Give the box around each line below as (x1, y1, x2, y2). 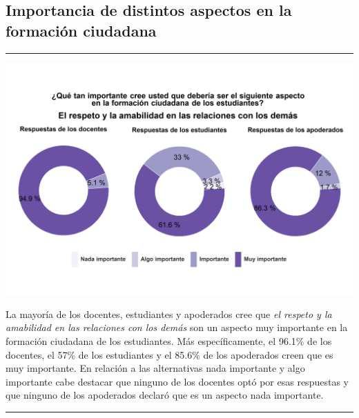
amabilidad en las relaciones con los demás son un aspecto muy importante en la (6, 320, 348, 335)
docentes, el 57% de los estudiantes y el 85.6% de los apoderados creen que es (6, 347, 333, 361)
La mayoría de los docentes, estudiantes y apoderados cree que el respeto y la (6, 306, 332, 321)
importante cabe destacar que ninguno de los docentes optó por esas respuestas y (6, 374, 349, 388)
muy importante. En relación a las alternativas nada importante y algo (6, 361, 305, 375)
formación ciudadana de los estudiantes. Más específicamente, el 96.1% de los (6, 334, 332, 348)
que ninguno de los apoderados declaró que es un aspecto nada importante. (6, 388, 324, 402)
